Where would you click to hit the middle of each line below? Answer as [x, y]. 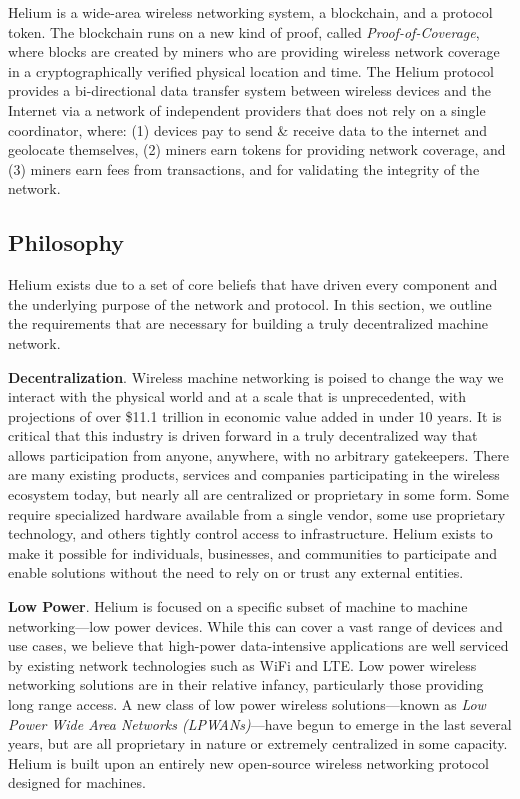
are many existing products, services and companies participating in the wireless [254, 474]
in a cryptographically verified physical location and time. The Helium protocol [251, 70]
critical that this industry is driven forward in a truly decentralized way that [243, 435]
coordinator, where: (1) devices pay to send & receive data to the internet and [248, 129]
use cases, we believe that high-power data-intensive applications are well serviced [258, 645]
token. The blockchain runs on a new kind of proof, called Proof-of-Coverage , [244, 31]
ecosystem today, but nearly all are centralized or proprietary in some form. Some [259, 494]
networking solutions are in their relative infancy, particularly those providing [246, 684]
